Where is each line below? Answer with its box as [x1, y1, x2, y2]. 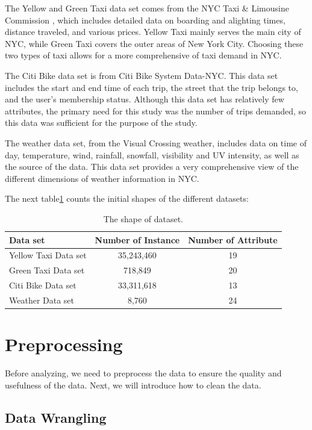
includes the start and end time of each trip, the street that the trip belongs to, [5, 81, 298, 93]
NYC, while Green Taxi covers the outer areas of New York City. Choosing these [5, 37, 304, 49]
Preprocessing [5, 332, 123, 357]
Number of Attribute [188, 233, 278, 246]
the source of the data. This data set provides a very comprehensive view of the [5, 160, 299, 173]
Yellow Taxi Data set [9, 249, 87, 261]
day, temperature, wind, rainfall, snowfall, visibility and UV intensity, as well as [5, 148, 299, 161]
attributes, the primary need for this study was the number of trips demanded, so [5, 104, 307, 117]
